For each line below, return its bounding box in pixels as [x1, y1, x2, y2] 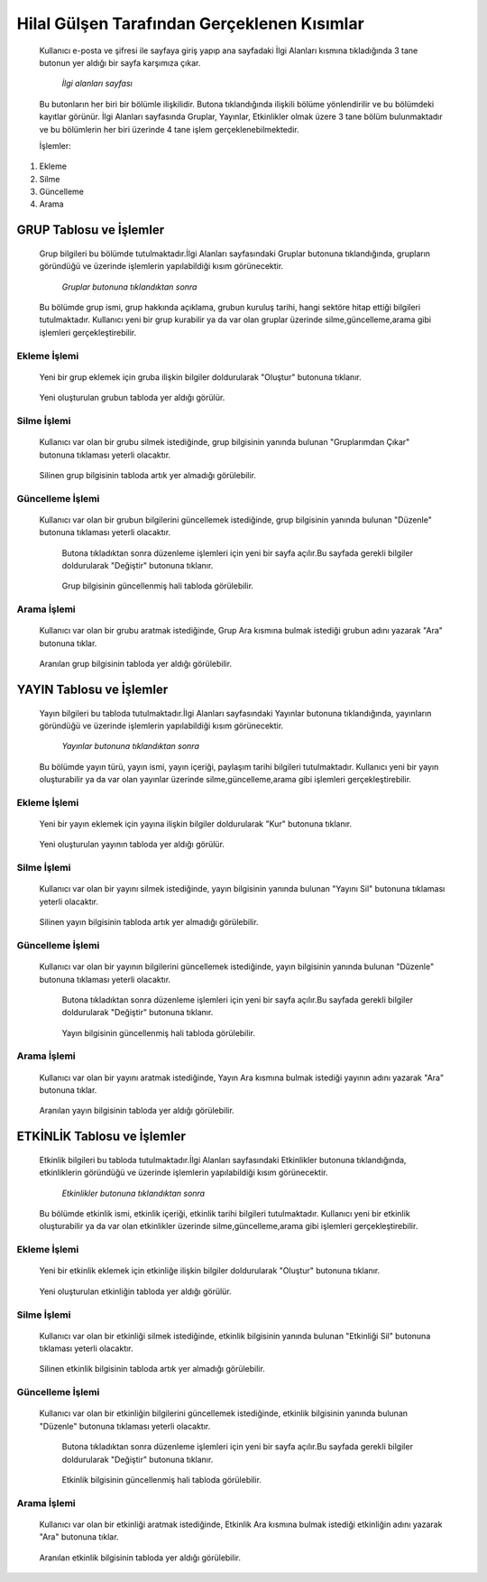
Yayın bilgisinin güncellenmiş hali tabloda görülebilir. [61, 1027, 256, 1038]
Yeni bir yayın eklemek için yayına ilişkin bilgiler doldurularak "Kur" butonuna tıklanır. [39, 819, 352, 829]
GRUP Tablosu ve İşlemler [16, 222, 165, 238]
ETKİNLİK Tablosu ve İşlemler [16, 1129, 187, 1144]
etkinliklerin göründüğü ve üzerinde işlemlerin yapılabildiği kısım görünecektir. [39, 1167, 328, 1178]
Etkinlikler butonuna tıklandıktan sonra [61, 1188, 206, 1198]
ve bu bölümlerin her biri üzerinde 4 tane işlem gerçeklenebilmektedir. [39, 124, 299, 134]
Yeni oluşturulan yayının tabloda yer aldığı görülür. [39, 839, 225, 850]
